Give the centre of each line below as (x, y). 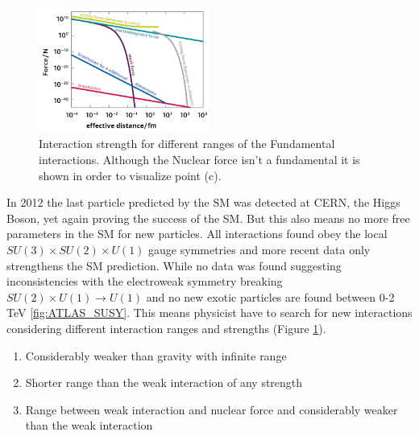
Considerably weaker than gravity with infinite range (156, 355)
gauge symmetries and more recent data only (259, 249)
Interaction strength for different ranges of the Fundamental (187, 144)
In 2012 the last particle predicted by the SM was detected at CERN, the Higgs (203, 202)
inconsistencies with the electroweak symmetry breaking (145, 281)
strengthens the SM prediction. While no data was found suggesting (174, 265)
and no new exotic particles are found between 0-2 (270, 296)
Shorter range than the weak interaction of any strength (164, 383)
